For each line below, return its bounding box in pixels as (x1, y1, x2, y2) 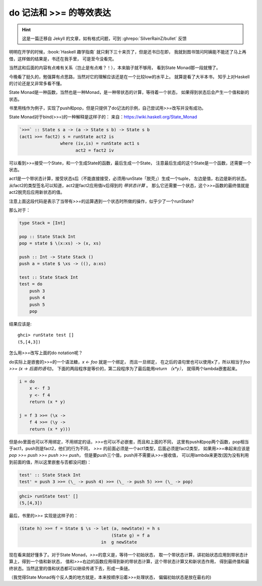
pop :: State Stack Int (19, 234, 76, 239)
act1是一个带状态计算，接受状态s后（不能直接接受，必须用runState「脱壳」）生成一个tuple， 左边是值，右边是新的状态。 (9, 175, 249, 182)
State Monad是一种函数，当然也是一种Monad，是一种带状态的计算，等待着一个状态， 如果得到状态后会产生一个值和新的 (9, 89, 249, 95)
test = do (19, 281, 43, 287)
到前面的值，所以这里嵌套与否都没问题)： (9, 459, 92, 465)
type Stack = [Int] (19, 220, 65, 225)
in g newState (101, 539, 137, 545)
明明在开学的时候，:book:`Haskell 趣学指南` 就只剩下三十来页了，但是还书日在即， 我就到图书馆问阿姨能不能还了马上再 (9, 49, 246, 55)
